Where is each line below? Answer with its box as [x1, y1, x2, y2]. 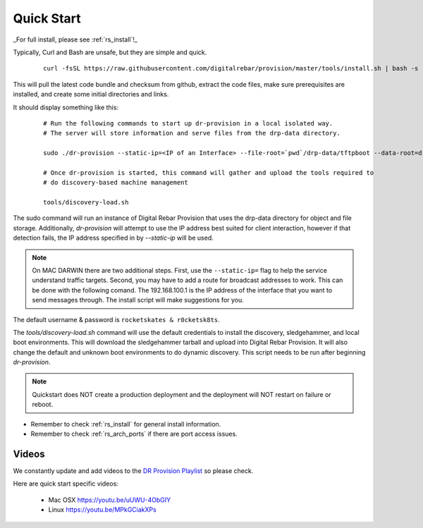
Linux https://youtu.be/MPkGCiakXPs [48, 505, 157, 514]
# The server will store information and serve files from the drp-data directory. [43, 129, 341, 137]
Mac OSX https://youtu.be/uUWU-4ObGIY [48, 496, 171, 504]
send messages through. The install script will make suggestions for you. [32, 296, 245, 305]
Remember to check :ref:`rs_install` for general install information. [30, 419, 221, 428]
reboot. [32, 400, 54, 409]
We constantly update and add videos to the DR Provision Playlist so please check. [13, 466, 254, 475]
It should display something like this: [13, 103, 119, 111]
